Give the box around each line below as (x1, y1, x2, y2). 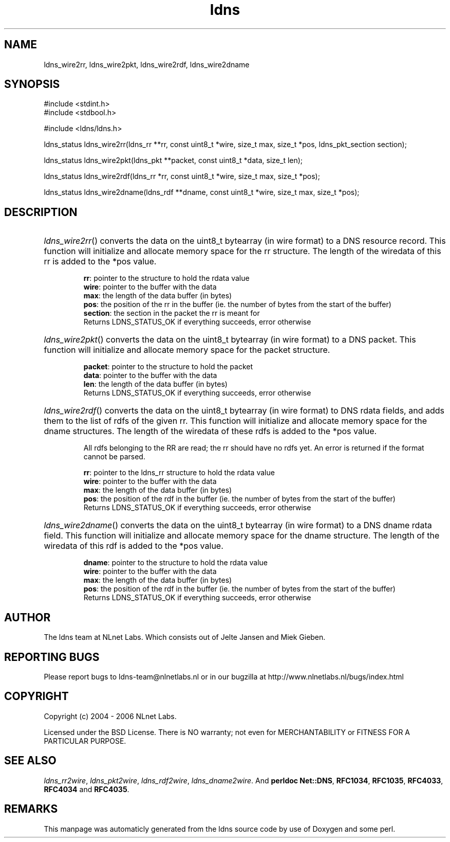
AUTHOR (4, 611, 51, 624)
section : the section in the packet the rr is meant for (83, 309, 260, 318)
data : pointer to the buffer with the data (83, 371, 217, 380)
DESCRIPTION (4, 205, 78, 219)
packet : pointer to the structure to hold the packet (83, 362, 253, 371)
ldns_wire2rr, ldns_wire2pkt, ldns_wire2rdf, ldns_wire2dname (44, 60, 250, 69)
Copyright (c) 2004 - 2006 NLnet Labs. (44, 711, 177, 721)
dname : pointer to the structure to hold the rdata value (83, 558, 268, 567)
